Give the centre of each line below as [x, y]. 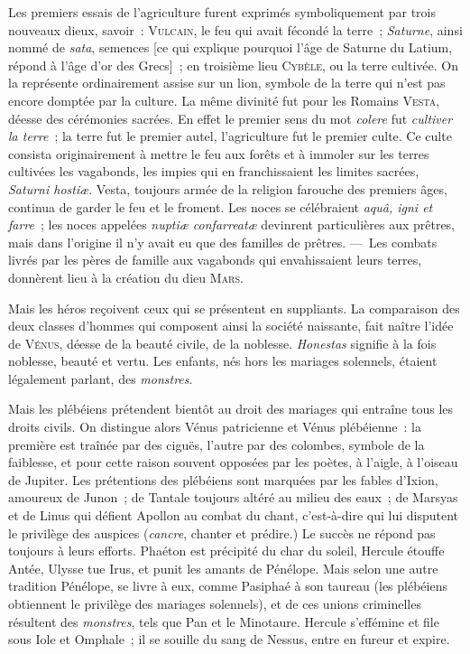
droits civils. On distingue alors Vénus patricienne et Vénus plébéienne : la [215, 427]
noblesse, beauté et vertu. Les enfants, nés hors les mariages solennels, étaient [223, 361]
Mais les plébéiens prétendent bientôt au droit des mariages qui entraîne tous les [231, 409]
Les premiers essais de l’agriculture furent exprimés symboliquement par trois [222, 12]
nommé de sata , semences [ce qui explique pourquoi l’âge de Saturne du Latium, [230, 47]
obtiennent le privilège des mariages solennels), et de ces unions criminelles [215, 603]
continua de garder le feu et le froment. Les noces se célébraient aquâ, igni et [221, 206]
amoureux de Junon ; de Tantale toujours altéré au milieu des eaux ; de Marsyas [233, 497]
